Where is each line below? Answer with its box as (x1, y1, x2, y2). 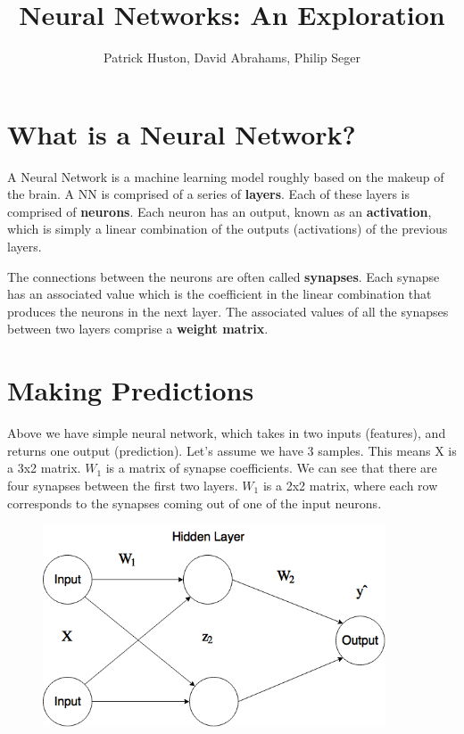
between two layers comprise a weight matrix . (7, 319, 269, 338)
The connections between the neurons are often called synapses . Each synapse (7, 267, 440, 285)
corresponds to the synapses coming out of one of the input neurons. (7, 493, 382, 512)
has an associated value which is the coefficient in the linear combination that (7, 285, 432, 303)
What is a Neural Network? (7, 115, 356, 152)
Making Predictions (7, 372, 254, 408)
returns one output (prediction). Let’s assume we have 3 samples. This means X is (7, 441, 457, 459)
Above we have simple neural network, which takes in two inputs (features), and (7, 424, 446, 442)
